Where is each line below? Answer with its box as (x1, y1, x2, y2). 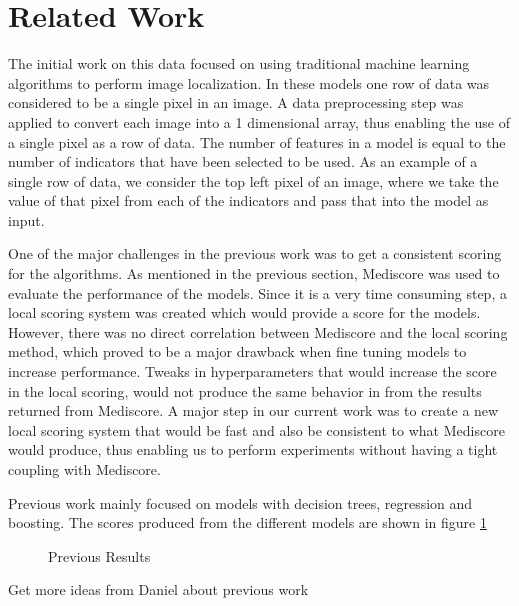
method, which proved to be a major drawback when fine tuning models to (8, 341, 467, 362)
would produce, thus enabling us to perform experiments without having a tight (8, 439, 498, 460)
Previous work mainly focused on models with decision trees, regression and (8, 492, 473, 513)
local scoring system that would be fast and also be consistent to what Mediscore (8, 419, 505, 440)
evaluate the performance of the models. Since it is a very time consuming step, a (8, 282, 507, 303)
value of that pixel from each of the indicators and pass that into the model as (8, 190, 489, 211)
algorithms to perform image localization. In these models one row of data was (8, 72, 490, 93)
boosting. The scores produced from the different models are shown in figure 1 (8, 512, 487, 533)
